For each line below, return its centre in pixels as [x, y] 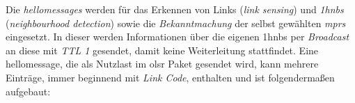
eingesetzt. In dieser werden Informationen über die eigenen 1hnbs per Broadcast [177, 37]
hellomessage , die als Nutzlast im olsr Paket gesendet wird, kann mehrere [162, 64]
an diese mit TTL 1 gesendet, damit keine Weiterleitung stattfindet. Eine [162, 50]
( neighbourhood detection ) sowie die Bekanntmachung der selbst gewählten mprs [176, 23]
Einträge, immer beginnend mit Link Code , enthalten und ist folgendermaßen [170, 77]
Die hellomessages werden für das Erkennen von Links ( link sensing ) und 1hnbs [175, 9]
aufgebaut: [28, 91]
